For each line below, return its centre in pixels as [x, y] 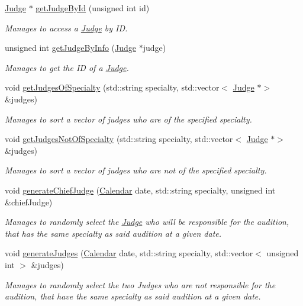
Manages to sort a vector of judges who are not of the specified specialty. [136, 170]
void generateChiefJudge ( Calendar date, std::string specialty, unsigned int [140, 190]
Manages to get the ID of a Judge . [67, 67]
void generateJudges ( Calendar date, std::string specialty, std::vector [129, 253]
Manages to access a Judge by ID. [66, 28]
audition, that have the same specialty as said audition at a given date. [133, 296]
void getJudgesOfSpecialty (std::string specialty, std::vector [112, 87]
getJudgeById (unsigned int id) [93, 8]
